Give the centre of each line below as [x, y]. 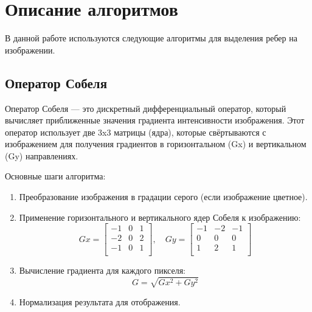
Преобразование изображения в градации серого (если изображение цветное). [163, 197]
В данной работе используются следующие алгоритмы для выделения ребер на [151, 38]
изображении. [30, 50]
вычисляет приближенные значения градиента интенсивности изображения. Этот [155, 120]
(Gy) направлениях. [42, 155]
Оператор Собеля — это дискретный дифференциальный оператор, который [146, 108]
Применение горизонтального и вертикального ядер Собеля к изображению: [160, 217]
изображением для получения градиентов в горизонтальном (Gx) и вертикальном [156, 144]
